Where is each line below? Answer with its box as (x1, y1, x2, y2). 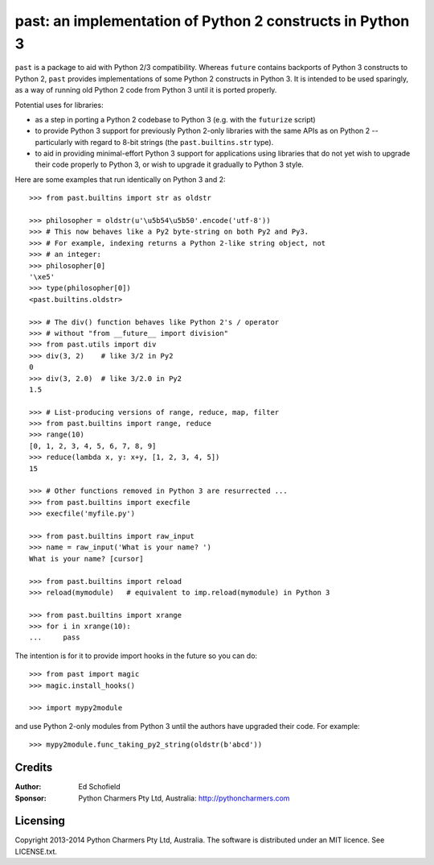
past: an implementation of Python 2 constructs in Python (14, 12, 410, 30)
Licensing (14, 814, 66, 828)
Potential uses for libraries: (14, 100, 104, 110)
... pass (29, 633, 80, 642)
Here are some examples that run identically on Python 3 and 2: (14, 174, 226, 184)
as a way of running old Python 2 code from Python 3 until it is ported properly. (14, 85, 277, 95)
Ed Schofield (78, 782, 121, 792)
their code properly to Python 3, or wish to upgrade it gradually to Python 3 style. (35, 159, 305, 169)
